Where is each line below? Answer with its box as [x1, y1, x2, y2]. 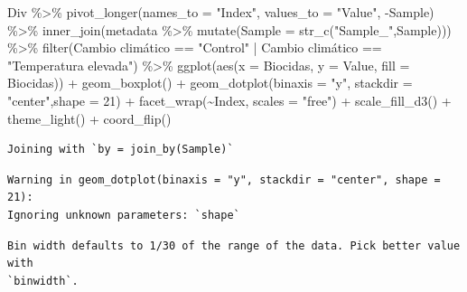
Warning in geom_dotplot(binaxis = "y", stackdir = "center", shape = [7, 173, 441, 186]
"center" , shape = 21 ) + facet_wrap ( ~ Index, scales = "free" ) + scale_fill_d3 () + [7, 90, 452, 109]
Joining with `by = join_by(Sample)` [7, 143, 234, 156]
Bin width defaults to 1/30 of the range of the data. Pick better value [7, 239, 461, 252]
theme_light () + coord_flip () [7, 108, 172, 127]
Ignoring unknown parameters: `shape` [7, 208, 240, 221]
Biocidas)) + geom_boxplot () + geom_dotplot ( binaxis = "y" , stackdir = [7, 73, 413, 92]
